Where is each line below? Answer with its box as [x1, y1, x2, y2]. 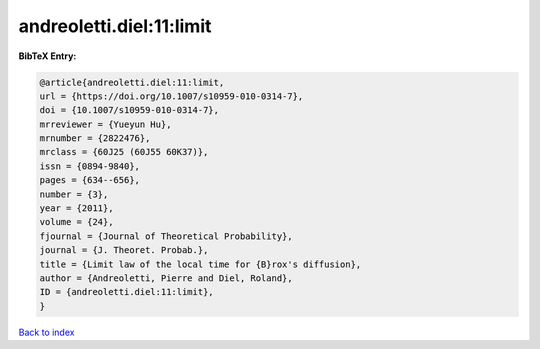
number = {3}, [39, 188, 109, 200]
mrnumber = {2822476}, [39, 133, 151, 144]
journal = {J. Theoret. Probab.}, [39, 245, 209, 256]
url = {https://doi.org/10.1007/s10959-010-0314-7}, [39, 90, 304, 102]
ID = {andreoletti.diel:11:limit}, [39, 286, 214, 298]
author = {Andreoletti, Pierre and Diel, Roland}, [39, 273, 294, 284]
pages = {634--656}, [39, 175, 140, 186]
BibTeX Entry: [18, 50, 77, 62]
